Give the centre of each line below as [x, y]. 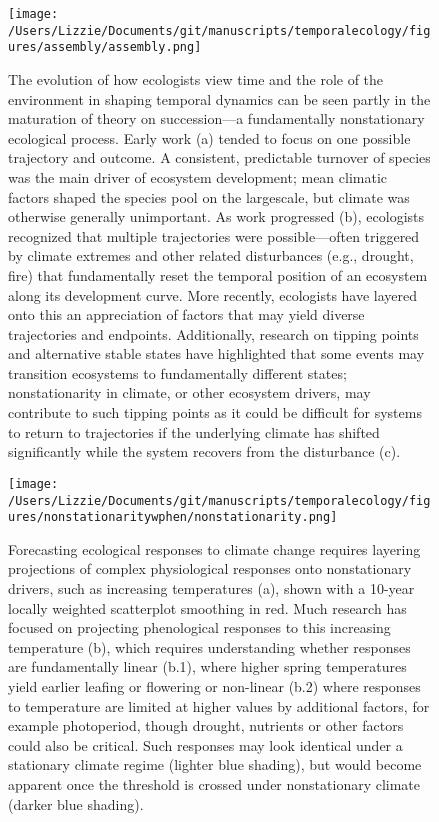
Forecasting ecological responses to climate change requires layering [214, 548]
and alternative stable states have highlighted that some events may [216, 353]
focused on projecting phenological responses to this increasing [199, 627]
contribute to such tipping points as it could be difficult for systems [215, 412]
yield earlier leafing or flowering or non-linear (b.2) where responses [214, 685]
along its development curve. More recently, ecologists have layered [213, 294]
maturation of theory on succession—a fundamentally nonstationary [216, 118]
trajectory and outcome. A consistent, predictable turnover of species [219, 157]
